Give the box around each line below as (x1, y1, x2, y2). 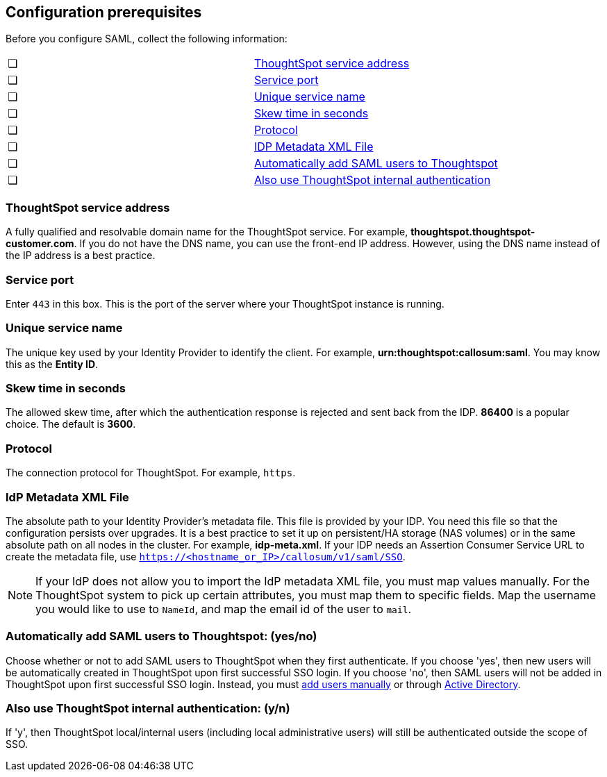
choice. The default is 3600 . (6, 418, 136, 431)
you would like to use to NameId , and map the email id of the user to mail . (35, 601, 412, 616)
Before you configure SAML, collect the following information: (6, 33, 288, 45)
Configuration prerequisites (6, 3, 202, 21)
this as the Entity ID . (6, 358, 99, 370)
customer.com (6, 237, 74, 250)
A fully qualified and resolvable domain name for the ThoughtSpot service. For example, (6, 226, 408, 238)
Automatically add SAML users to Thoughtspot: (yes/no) (6, 629, 317, 644)
